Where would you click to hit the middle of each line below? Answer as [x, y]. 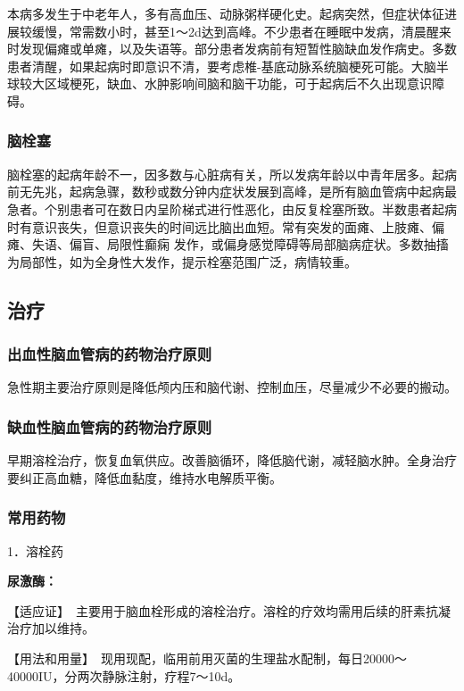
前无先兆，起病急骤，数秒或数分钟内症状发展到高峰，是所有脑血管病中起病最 [232, 191]
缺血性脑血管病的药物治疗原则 [110, 426]
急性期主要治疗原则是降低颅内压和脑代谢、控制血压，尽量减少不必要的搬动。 [232, 387]
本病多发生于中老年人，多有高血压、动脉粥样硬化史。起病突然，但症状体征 [226, 13]
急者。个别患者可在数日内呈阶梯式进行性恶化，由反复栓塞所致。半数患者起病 [232, 208]
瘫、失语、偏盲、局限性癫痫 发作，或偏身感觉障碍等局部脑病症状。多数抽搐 [228, 244]
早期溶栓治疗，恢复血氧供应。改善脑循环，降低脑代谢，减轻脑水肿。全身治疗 [232, 460]
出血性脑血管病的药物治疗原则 [110, 354]
